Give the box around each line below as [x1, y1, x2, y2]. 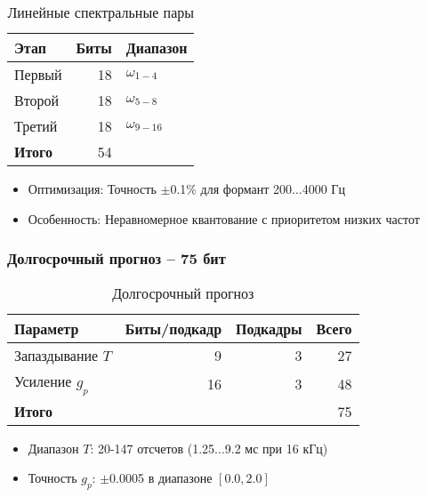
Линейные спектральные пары [7, 2, 195, 22]
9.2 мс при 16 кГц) [224, 438, 328, 457]
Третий [14, 116, 58, 136]
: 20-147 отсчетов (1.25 [90, 438, 215, 457]
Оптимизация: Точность [28, 180, 157, 197]
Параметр [14, 318, 79, 340]
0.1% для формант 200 [170, 180, 292, 197]
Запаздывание [14, 345, 99, 366]
